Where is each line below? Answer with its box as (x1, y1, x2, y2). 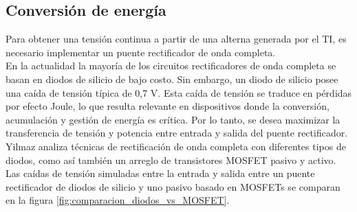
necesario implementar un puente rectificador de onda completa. (6, 45, 276, 59)
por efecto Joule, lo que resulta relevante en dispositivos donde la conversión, (6, 99, 329, 113)
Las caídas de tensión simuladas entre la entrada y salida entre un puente (6, 166, 315, 180)
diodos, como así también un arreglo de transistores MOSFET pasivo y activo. (6, 152, 336, 167)
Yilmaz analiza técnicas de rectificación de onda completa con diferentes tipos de (6, 139, 346, 153)
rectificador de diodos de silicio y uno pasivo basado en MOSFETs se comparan (6, 179, 340, 193)
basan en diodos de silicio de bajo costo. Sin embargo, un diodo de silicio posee (6, 71, 338, 86)
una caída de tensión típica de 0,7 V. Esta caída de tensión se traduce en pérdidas (6, 85, 352, 99)
